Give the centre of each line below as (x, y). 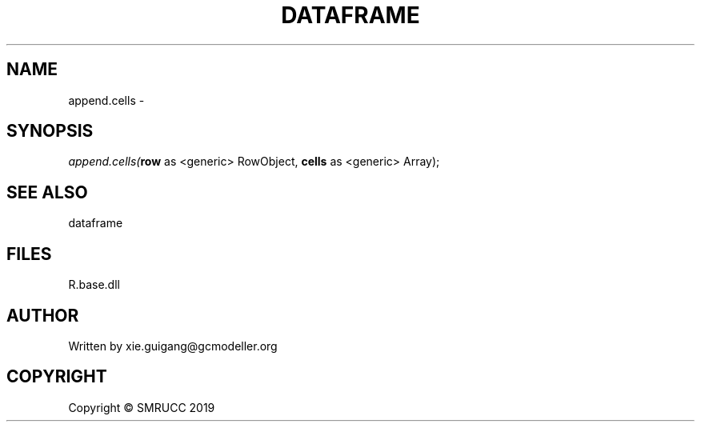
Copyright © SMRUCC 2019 (142, 407)
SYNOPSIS (50, 131)
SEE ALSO (47, 192)
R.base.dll (94, 285)
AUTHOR (43, 315)
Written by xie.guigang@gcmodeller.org (173, 346)
